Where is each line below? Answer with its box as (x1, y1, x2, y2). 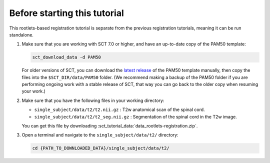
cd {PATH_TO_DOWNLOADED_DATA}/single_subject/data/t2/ (32, 145, 169, 151)
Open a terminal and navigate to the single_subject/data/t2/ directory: (21, 132, 178, 138)
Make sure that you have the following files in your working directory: (21, 97, 164, 103)
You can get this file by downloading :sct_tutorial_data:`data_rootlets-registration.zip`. (21, 123, 198, 129)
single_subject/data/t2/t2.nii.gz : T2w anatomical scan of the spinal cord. (34, 106, 205, 112)
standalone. (9, 31, 33, 37)
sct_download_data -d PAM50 (32, 54, 101, 60)
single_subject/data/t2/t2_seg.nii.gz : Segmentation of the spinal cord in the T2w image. (34, 113, 237, 119)
